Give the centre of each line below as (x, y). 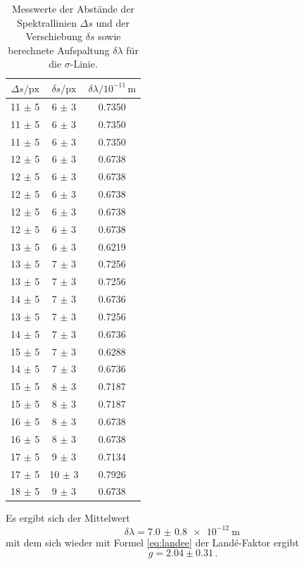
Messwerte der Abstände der (73, 8)
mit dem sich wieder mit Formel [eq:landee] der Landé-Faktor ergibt (152, 542)
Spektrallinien (47, 22)
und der (113, 22)
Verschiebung (54, 36)
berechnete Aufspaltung (59, 50)
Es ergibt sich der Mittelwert (68, 518)
